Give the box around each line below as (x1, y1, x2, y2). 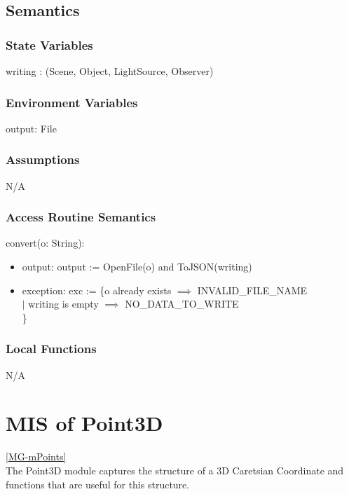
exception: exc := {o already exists (22, 282, 172, 297)
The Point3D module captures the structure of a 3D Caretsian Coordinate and (6, 462, 344, 477)
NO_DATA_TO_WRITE (125, 296, 239, 311)
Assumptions (6, 151, 80, 168)
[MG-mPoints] (6, 449, 67, 464)
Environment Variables (6, 93, 138, 111)
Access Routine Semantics (6, 208, 156, 226)
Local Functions (6, 340, 97, 357)
